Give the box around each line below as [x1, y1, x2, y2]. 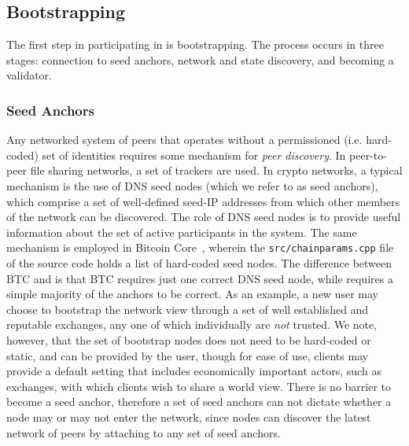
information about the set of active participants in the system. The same [6, 223, 357, 240]
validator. [6, 67, 53, 83]
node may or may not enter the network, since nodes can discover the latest [6, 408, 371, 425]
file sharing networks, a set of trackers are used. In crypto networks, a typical [30, 162, 403, 179]
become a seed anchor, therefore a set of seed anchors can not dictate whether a [6, 393, 392, 410]
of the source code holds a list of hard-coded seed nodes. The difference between [6, 255, 392, 271]
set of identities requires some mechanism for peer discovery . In [42, 146, 346, 163]
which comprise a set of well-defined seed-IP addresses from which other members [6, 193, 400, 209]
